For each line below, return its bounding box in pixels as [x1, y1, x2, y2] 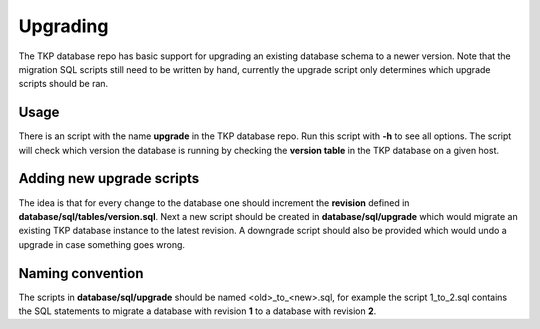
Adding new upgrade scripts [18, 170, 200, 187]
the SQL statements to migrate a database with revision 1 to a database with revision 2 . [18, 305, 377, 317]
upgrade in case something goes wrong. [18, 238, 185, 250]
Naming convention [18, 265, 144, 282]
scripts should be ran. [18, 78, 109, 90]
